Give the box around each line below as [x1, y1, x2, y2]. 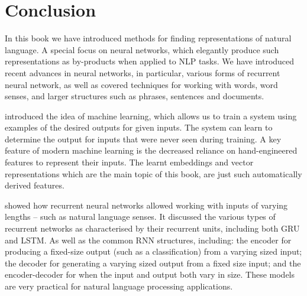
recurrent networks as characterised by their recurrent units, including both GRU [5, 222, 300, 235]
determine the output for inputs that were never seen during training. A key [5, 132, 282, 145]
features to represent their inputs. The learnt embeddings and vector [5, 156, 254, 168]
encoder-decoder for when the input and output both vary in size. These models [5, 268, 295, 281]
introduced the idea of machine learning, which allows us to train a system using [5, 109, 297, 122]
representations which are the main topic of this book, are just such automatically [5, 167, 302, 180]
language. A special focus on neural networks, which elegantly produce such [5, 43, 279, 56]
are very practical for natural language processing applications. [5, 280, 233, 292]
